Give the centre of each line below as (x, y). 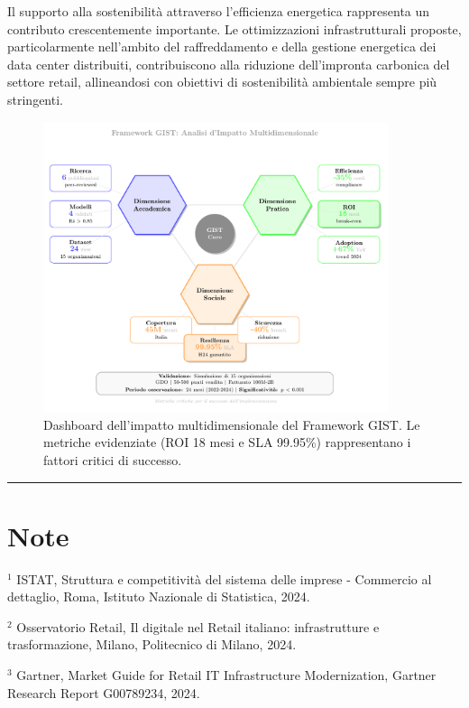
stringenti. (35, 99)
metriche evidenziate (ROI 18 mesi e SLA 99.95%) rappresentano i (227, 442)
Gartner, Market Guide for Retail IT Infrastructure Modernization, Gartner (226, 675)
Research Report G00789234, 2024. (104, 692)
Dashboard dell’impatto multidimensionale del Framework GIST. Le (232, 424)
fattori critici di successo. (113, 459)
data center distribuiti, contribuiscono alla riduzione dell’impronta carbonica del (229, 64)
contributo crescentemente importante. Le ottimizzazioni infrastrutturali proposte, (234, 28)
